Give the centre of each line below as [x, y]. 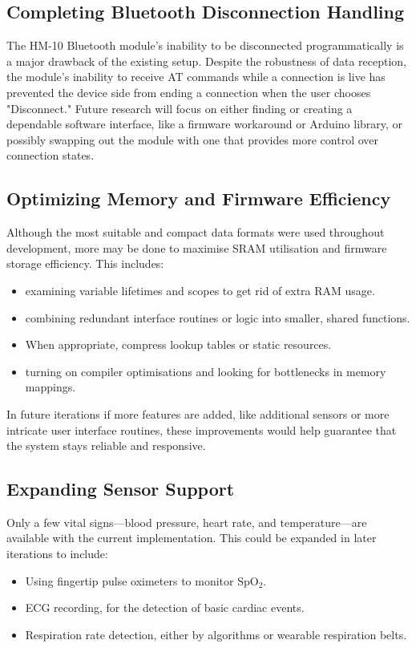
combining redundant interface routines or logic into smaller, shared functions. [218, 317]
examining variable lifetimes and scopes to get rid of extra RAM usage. [200, 290]
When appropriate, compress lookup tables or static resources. [178, 344]
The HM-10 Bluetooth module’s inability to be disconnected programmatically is [205, 45]
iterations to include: [57, 554]
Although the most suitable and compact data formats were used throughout [196, 232]
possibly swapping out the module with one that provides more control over [193, 139]
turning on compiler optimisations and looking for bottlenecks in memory [206, 371]
